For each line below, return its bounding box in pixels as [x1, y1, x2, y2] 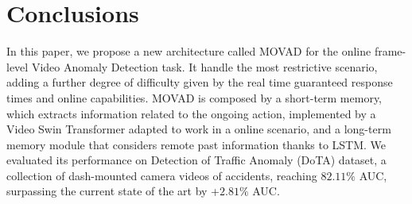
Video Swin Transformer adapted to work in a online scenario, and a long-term [6, 121, 391, 137]
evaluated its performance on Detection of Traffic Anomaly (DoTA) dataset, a [6, 152, 387, 168]
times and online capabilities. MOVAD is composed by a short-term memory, [6, 89, 383, 106]
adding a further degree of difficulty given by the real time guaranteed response [6, 74, 393, 90]
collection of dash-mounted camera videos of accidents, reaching [6, 167, 317, 183]
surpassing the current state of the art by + [6, 183, 220, 199]
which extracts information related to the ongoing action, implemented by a [6, 105, 376, 121]
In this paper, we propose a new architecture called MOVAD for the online [6, 43, 371, 60]
